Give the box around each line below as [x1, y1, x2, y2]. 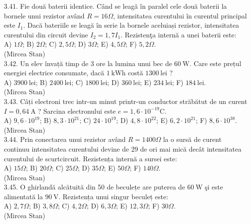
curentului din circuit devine [4, 29, 88, 39]
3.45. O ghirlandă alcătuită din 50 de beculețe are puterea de [4, 182, 185, 192]
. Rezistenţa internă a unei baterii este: [120, 29, 236, 39]
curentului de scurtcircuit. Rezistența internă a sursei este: [4, 153, 177, 163]
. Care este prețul [189, 58, 241, 68]
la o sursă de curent [163, 134, 222, 144]
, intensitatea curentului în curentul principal [113, 10, 247, 20]
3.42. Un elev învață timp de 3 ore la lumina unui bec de [4, 58, 172, 68]
